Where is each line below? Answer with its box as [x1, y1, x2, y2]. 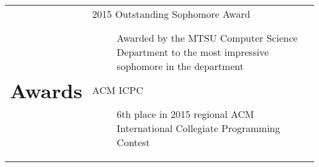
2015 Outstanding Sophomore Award [92, 7, 250, 21]
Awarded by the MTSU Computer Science [117, 31, 298, 45]
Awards [10, 76, 83, 104]
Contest [117, 135, 150, 149]
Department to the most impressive [117, 45, 269, 59]
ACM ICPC [92, 83, 144, 97]
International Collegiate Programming [117, 121, 280, 135]
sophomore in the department [117, 59, 244, 73]
